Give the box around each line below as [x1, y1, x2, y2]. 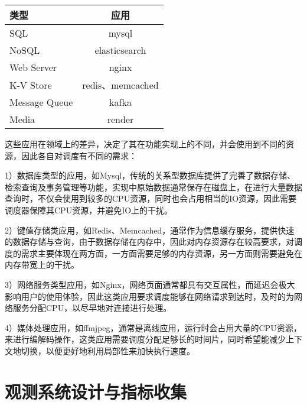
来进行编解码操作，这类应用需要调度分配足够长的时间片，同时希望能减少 [5, 333, 286, 345]
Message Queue [9, 95, 73, 109]
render [107, 112, 134, 126]
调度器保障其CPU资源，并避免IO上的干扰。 [5, 203, 173, 216]
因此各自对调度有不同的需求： [21, 149, 137, 161]
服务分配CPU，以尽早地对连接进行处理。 [12, 302, 172, 314]
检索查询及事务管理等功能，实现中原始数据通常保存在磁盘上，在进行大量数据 [5, 180, 302, 193]
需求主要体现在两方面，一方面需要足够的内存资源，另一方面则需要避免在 [21, 247, 302, 259]
